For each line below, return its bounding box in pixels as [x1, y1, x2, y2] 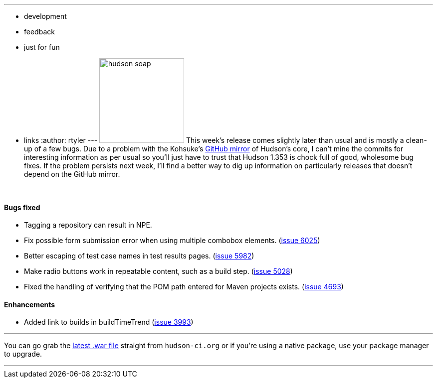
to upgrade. [4, 350, 42, 359]
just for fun [24, 43, 60, 51]
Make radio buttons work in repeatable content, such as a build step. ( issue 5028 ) [24, 267, 293, 276]
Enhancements [4, 300, 55, 309]
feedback [24, 27, 55, 36]
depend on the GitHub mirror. [24, 170, 120, 178]
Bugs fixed [4, 203, 40, 212]
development [24, 12, 67, 20]
